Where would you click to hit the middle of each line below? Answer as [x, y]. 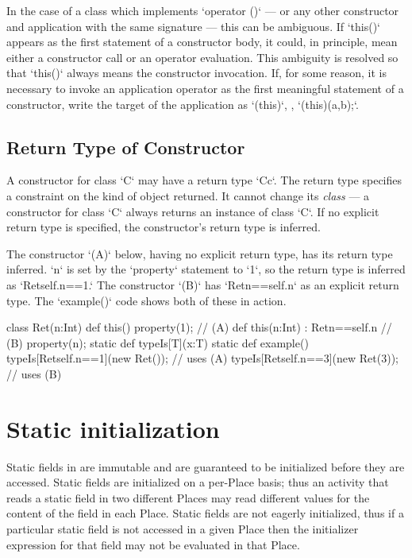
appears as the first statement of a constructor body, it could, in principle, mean [202, 42]
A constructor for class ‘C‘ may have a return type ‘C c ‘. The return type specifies [204, 180]
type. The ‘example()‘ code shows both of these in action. [146, 300]
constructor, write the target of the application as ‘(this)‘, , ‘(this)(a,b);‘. [183, 104]
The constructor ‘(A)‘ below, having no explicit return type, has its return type [200, 253]
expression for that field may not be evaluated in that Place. [153, 544]
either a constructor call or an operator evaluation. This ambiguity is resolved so [202, 57]
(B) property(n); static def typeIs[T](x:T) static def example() [158, 342]
